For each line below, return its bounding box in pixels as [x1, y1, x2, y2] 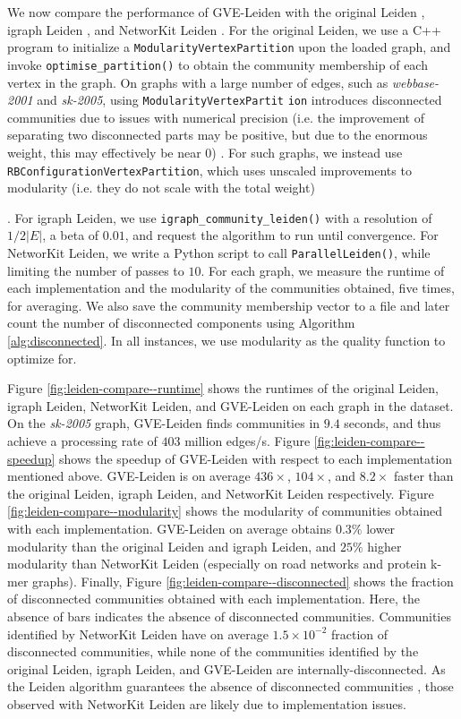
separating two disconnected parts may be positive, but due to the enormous [7, 125, 428, 144]
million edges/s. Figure [184, 432, 311, 450]
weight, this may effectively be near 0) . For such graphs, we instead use [7, 142, 403, 161]
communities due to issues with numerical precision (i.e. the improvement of [7, 107, 424, 126]
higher [367, 536, 402, 555]
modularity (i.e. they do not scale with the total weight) [7, 178, 315, 197]
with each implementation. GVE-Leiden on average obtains [7, 519, 332, 537]
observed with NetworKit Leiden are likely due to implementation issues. [7, 694, 406, 713]
